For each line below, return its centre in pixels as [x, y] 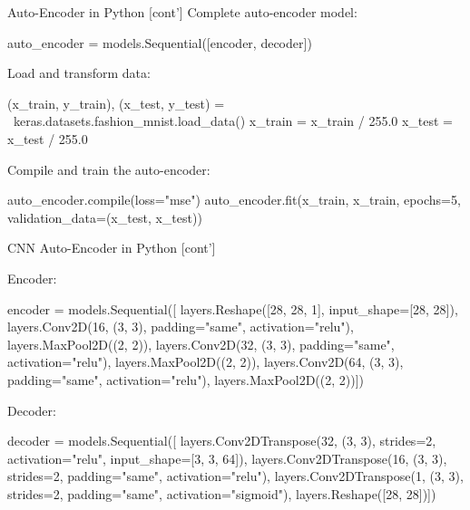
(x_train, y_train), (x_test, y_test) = [116, 103]
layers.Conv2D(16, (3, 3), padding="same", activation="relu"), [181, 327]
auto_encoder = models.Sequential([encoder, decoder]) [160, 42]
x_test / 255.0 [48, 138]
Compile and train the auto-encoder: [109, 169]
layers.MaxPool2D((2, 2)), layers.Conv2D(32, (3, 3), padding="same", [201, 344]
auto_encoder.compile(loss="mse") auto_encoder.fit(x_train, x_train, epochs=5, [234, 200]
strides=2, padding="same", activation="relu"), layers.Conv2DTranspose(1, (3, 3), [235, 476]
